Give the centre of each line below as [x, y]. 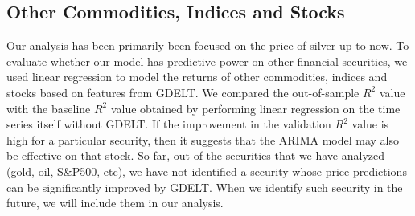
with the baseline [49, 108]
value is [370, 124]
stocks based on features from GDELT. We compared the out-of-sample [183, 92]
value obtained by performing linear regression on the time [255, 108]
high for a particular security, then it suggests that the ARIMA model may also [203, 139]
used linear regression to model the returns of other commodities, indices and [197, 77]
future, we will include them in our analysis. [115, 203]
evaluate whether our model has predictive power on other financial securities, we [207, 61]
